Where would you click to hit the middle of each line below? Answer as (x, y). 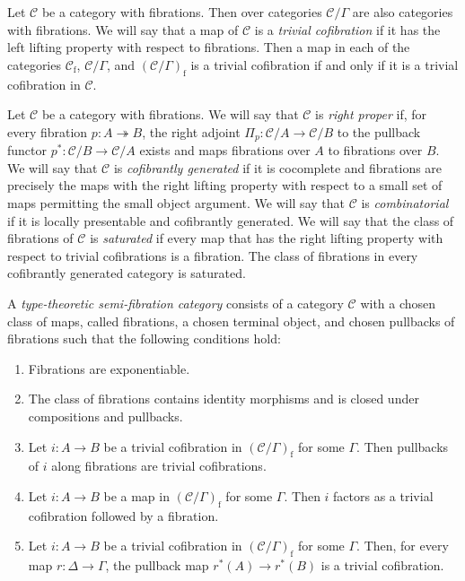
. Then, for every (403, 546)
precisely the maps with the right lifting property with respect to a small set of (225, 185)
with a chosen (398, 303)
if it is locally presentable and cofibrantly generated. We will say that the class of (231, 220)
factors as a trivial (383, 495)
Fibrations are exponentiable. (109, 368)
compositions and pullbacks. (105, 416)
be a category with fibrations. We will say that (170, 114)
